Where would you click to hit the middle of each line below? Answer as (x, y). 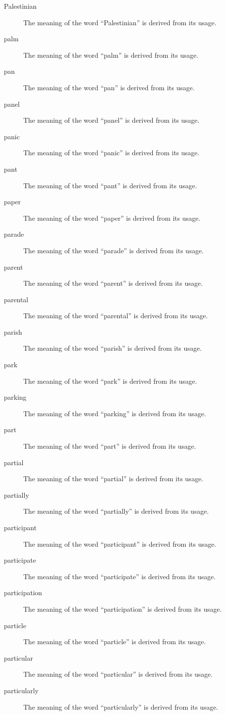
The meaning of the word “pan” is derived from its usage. (109, 87)
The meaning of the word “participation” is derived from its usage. (123, 609)
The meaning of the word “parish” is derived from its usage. (112, 348)
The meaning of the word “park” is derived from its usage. (110, 381)
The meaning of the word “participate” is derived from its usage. (120, 576)
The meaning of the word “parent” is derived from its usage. (113, 283)
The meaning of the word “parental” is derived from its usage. (116, 316)
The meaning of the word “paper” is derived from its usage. (112, 218)
